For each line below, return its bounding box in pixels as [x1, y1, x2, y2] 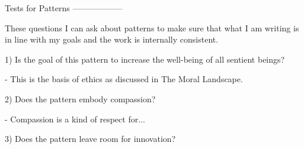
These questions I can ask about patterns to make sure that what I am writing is [5, 21, 299, 34]
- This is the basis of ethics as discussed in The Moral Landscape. [5, 73, 243, 85]
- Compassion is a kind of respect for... [5, 112, 145, 125]
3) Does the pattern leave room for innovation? [5, 132, 176, 145]
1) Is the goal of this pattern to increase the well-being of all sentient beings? [5, 53, 285, 65]
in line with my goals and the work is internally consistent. [5, 33, 219, 46]
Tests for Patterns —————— [5, 2, 123, 14]
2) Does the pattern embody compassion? [5, 92, 156, 105]
